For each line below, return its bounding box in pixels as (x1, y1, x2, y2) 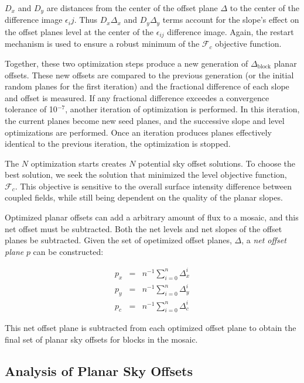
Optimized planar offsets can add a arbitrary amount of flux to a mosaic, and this (5, 211, 299, 223)
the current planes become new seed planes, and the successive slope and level (5, 114, 285, 126)
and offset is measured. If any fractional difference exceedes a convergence (5, 91, 269, 103)
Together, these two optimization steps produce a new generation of (5, 57, 248, 69)
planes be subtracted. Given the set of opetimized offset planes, (5, 234, 232, 246)
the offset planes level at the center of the (5, 25, 154, 37)
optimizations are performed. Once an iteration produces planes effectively (5, 126, 272, 138)
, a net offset (241, 234, 286, 246)
